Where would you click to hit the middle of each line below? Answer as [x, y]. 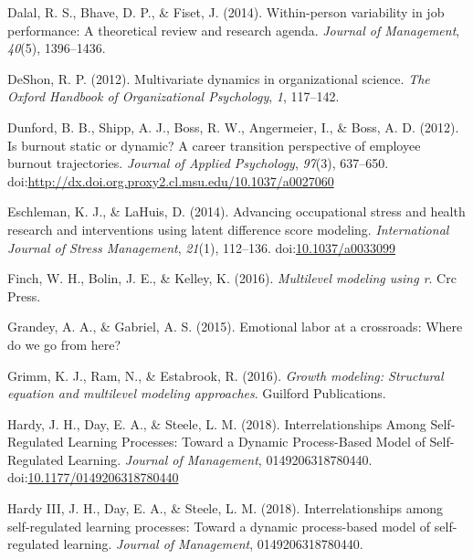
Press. [24, 295]
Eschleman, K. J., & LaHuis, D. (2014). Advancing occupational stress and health [236, 211]
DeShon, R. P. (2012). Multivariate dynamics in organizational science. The [219, 78]
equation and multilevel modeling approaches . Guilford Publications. [197, 393]
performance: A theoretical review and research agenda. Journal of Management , [234, 30]
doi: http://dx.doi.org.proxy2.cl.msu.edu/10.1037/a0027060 [171, 180]
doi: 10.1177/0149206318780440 [93, 477]
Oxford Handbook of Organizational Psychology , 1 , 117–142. [173, 96]
